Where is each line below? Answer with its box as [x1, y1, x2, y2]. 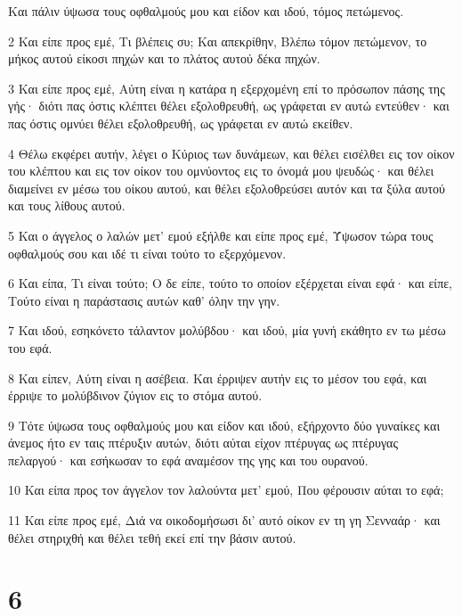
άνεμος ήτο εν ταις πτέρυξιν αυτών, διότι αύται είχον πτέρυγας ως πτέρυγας [8, 433, 398, 452]
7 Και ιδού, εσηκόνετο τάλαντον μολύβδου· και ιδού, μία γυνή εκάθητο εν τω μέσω [8, 321, 446, 340]
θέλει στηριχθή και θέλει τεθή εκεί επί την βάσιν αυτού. [8, 528, 296, 546]
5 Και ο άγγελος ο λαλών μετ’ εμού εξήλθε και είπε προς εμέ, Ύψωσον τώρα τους [8, 226, 434, 244]
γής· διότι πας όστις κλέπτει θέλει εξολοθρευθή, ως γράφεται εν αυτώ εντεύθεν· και [8, 96, 450, 115]
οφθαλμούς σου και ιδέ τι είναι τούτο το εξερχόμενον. [8, 243, 287, 262]
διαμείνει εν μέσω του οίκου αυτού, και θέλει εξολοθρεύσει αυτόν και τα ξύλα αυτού [8, 178, 445, 197]
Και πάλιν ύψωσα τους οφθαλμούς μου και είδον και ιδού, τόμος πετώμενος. [8, 2, 404, 20]
